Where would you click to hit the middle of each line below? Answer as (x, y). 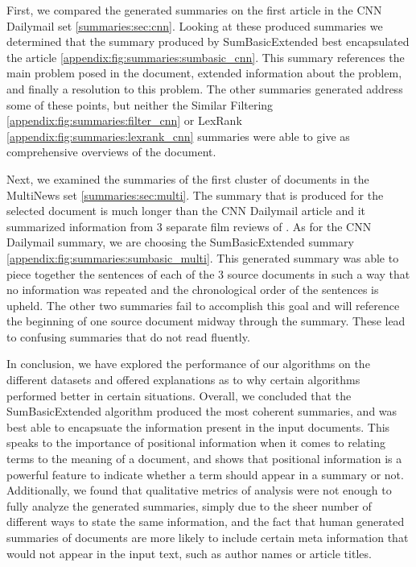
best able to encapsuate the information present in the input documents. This (198, 426)
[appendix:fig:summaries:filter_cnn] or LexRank (124, 120)
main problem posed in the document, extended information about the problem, (204, 73)
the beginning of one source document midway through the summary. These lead (206, 321)
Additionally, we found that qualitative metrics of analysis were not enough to (199, 490)
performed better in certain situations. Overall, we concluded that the (179, 395)
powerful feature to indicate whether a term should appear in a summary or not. (205, 474)
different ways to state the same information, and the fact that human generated (206, 521)
